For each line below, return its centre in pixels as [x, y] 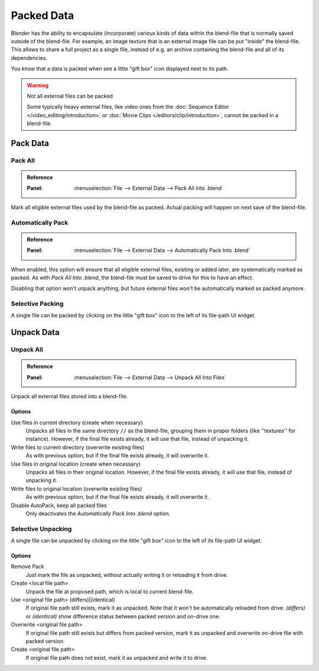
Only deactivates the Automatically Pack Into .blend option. [98, 513]
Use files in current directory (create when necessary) [77, 422]
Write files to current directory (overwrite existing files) [78, 447]
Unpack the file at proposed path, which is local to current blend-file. [110, 591]
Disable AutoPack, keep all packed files [59, 505]
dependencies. [29, 58]
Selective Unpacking [41, 528]
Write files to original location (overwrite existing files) [77, 489]
